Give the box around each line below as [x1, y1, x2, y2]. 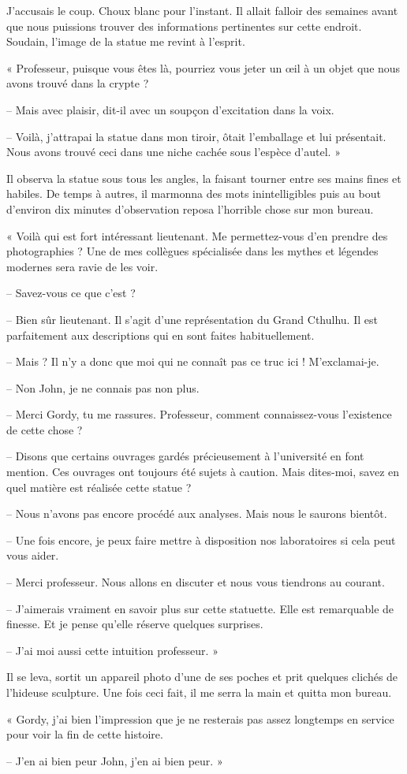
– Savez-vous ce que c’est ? [6, 285, 136, 301]
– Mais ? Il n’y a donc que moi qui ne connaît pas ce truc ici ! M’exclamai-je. [6, 353, 379, 370]
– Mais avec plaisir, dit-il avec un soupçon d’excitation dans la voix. [6, 101, 334, 117]
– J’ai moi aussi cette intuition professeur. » [6, 642, 218, 658]
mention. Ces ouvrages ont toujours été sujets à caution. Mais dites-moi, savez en [6, 463, 400, 480]
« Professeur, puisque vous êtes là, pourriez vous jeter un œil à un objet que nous [6, 59, 401, 76]
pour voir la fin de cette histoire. [6, 726, 163, 742]
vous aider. [6, 547, 59, 564]
